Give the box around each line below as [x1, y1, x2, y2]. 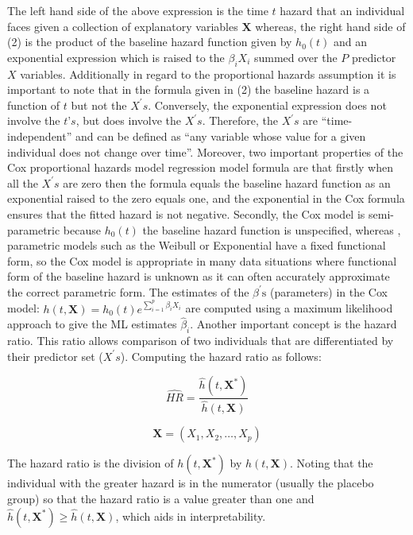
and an [334, 33, 368, 50]
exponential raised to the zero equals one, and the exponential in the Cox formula [7, 190, 405, 207]
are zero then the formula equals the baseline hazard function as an [63, 174, 391, 191]
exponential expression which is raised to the [7, 48, 225, 65]
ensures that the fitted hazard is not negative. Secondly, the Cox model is [7, 205, 365, 222]
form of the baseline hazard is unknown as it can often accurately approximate [7, 268, 390, 285]
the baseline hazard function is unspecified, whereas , [142, 221, 401, 238]
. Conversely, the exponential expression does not [148, 96, 387, 113]
